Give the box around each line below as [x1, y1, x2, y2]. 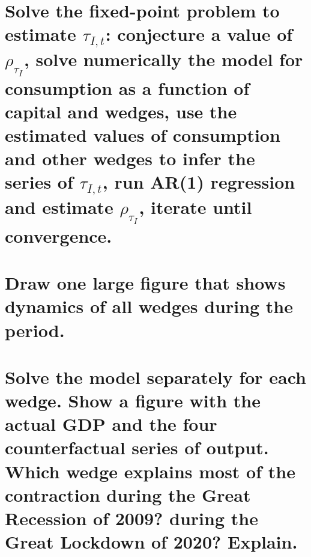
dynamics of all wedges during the [5, 294, 294, 318]
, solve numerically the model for [23, 47, 303, 72]
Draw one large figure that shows [5, 270, 286, 295]
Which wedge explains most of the [5, 458, 295, 483]
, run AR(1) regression [102, 169, 295, 194]
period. [5, 317, 65, 342]
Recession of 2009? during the [5, 506, 258, 531]
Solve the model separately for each [5, 364, 307, 389]
